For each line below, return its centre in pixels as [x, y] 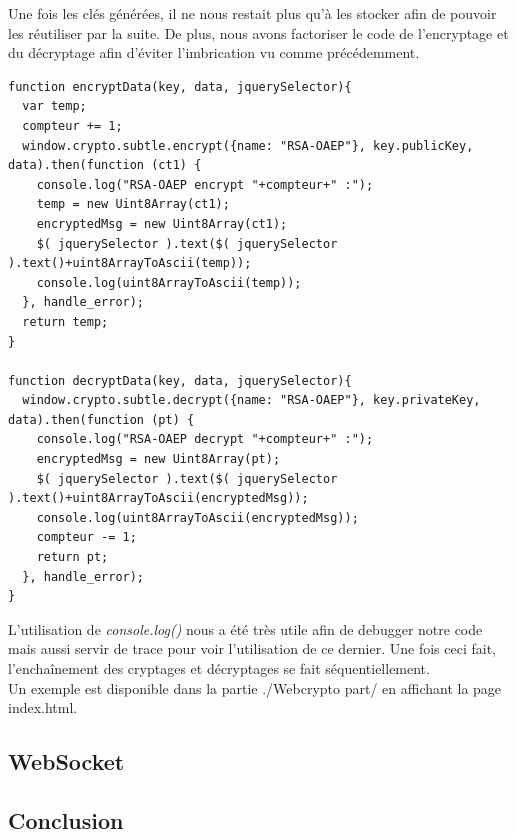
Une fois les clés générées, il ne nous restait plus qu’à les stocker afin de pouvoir [252, 13]
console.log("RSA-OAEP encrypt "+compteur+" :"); [205, 184]
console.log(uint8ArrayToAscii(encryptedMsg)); [197, 517]
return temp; [65, 321]
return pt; [72, 557]
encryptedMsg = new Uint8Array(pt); [158, 459]
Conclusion [66, 819]
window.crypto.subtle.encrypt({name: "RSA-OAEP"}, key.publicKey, [248, 145]
